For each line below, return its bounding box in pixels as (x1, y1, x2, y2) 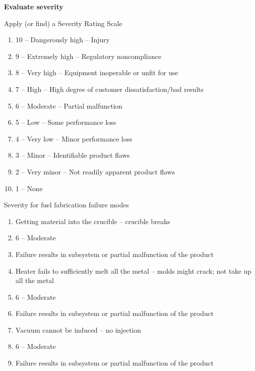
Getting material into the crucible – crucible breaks (15, 216, 170, 226)
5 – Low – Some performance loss (15, 117, 116, 127)
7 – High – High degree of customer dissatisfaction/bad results (15, 84, 204, 94)
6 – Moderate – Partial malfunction (15, 100, 123, 111)
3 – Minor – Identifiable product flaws (15, 150, 130, 160)
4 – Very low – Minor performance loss (15, 133, 132, 143)
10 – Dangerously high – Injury (15, 34, 110, 45)
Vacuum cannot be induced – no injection (15, 324, 141, 335)
